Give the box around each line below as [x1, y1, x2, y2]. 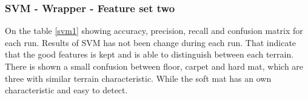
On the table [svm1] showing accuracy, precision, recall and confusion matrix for [5, 24, 303, 37]
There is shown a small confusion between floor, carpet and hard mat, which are [5, 60, 304, 72]
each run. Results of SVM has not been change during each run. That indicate [5, 36, 296, 48]
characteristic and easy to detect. [5, 84, 128, 96]
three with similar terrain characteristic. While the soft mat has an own [5, 72, 272, 84]
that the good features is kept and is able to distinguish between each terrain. [5, 48, 294, 61]
